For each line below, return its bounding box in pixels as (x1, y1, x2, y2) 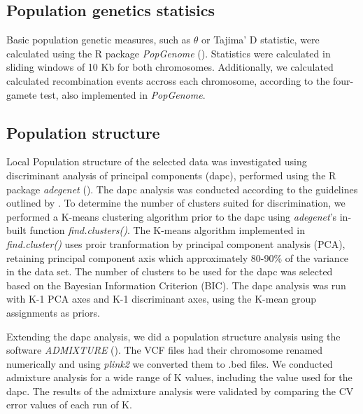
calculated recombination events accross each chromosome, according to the (6, 73, 330, 88)
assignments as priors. (6, 305, 100, 319)
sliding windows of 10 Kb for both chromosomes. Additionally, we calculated (6, 60, 334, 74)
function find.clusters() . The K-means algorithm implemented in (29, 223, 305, 237)
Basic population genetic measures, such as (6, 32, 191, 47)
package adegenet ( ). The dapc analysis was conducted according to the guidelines (6, 181, 358, 196)
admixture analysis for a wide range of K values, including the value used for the (6, 370, 353, 385)
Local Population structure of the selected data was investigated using (6, 154, 307, 169)
